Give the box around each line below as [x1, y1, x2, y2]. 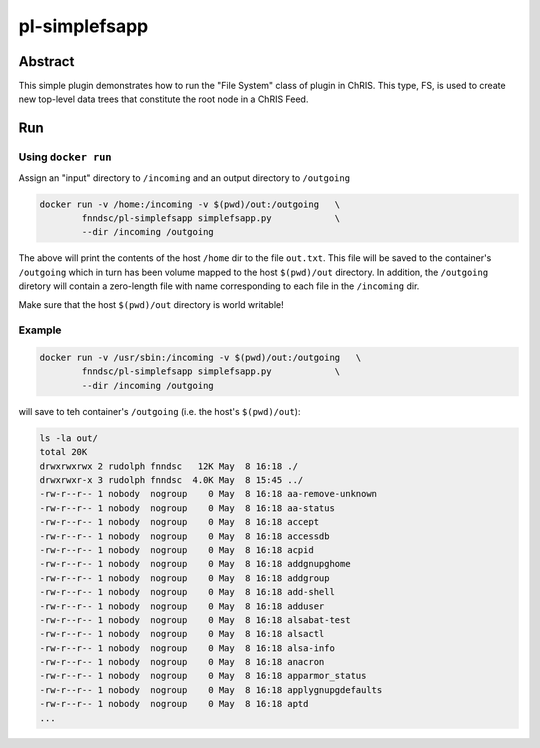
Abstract [18, 53, 75, 70]
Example [18, 323, 62, 337]
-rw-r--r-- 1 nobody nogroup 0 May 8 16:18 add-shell [39, 586, 335, 598]
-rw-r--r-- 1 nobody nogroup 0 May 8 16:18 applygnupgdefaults [39, 684, 383, 695]
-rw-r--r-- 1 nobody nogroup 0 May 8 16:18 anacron [39, 656, 325, 668]
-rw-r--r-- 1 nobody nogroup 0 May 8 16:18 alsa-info [39, 642, 335, 654]
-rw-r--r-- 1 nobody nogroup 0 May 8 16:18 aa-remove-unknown [39, 488, 378, 500]
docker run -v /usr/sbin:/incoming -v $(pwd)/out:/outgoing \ [39, 352, 362, 364]
